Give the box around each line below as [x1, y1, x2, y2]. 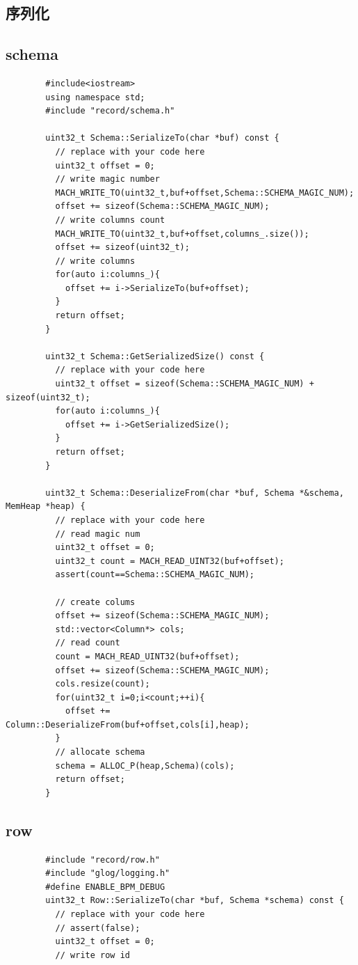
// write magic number [55, 174, 160, 185]
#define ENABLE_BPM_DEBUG [45, 881, 165, 892]
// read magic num [55, 528, 140, 539]
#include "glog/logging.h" [45, 868, 170, 879]
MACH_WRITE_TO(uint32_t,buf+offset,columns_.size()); [55, 228, 309, 239]
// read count [55, 638, 120, 648]
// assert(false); [55, 923, 140, 933]
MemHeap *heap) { [6, 501, 86, 512]
